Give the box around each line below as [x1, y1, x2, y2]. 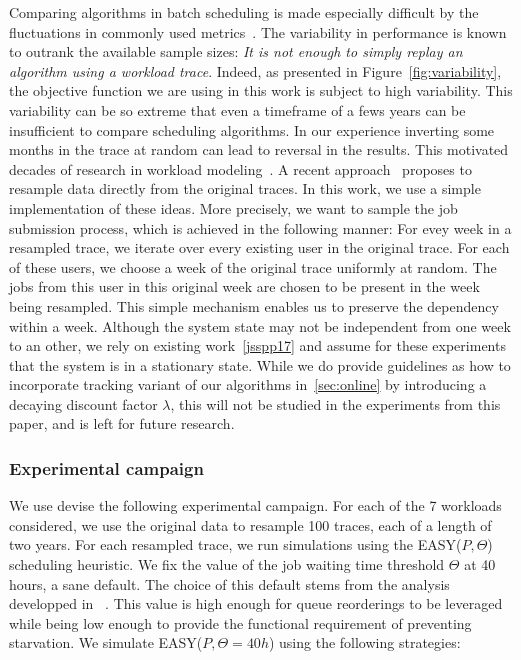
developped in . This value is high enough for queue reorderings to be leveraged [9, 593, 503, 614]
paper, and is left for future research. [9, 413, 235, 434]
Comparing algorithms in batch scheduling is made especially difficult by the [9, 2, 479, 22]
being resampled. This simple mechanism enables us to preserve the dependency [9, 295, 499, 316]
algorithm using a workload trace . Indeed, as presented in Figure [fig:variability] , [9, 60, 502, 81]
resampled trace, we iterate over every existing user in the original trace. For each [9, 237, 510, 258]
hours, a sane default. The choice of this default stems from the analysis [9, 573, 450, 594]
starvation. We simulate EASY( [9, 632, 203, 653]
